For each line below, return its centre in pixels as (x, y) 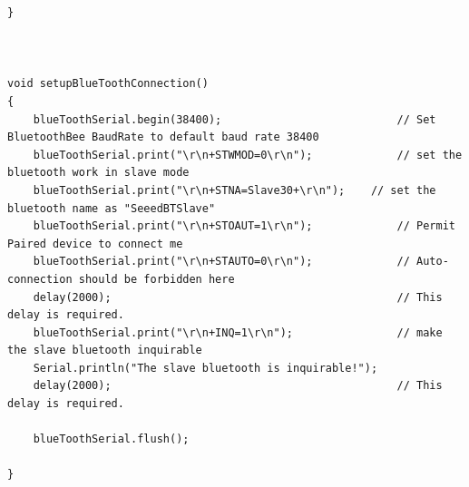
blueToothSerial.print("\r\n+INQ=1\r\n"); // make (238, 332)
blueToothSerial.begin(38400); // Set (234, 119)
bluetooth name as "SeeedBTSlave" (112, 208)
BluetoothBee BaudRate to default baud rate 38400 (163, 137)
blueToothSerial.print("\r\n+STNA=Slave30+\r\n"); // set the (234, 190)
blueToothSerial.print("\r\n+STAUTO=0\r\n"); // (221, 262)
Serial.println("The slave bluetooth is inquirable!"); (205, 368)
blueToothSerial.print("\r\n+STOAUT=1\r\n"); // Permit (244, 226)
